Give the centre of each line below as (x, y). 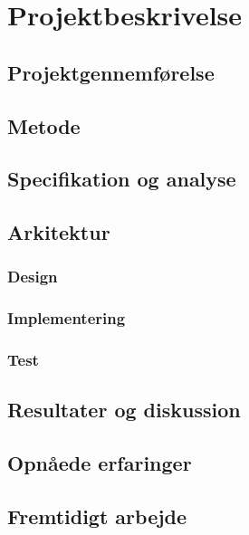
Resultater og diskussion (124, 410)
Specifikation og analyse (122, 179)
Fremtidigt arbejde (97, 516)
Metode (44, 125)
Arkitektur (59, 232)
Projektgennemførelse (111, 72)
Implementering (67, 318)
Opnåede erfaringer (100, 463)
